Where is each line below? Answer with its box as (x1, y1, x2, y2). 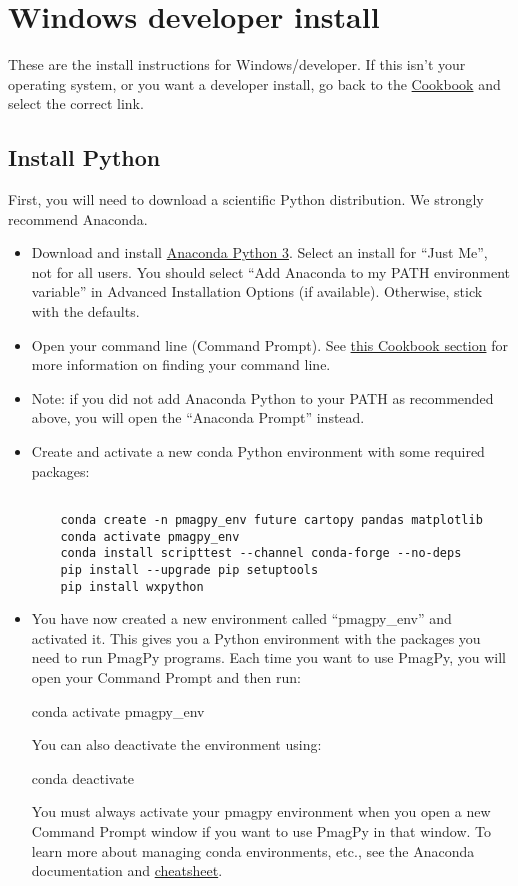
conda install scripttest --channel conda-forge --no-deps (60, 546, 462, 561)
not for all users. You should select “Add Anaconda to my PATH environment (31, 261, 510, 282)
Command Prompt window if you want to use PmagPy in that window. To (31, 820, 492, 841)
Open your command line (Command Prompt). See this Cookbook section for (31, 334, 508, 355)
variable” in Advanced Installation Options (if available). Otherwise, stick (31, 281, 483, 302)
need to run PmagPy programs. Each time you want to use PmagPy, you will (31, 647, 506, 668)
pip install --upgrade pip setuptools (60, 562, 319, 577)
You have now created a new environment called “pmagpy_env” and (31, 608, 452, 629)
